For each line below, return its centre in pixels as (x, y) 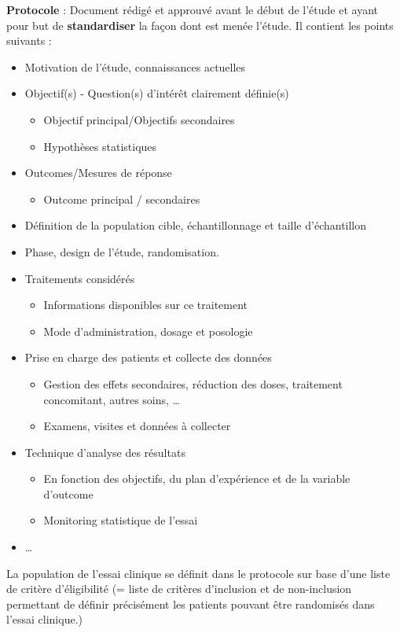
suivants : (29, 40)
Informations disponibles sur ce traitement (146, 305)
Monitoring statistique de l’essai (121, 520)
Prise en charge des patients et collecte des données (148, 357)
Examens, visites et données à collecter (137, 426)
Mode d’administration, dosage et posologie (148, 331)
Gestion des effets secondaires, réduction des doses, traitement (193, 383)
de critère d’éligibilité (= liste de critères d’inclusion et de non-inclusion (179, 589)
